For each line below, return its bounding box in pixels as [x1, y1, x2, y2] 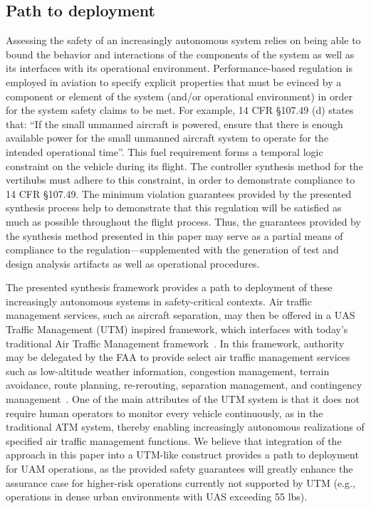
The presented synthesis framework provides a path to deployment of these [6, 280, 333, 295]
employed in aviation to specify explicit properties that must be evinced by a [6, 74, 342, 89]
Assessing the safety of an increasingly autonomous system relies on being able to [6, 33, 361, 48]
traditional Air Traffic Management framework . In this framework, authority [6, 335, 345, 350]
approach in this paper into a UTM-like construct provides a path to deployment [6, 447, 359, 462]
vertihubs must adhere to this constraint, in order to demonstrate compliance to [6, 172, 355, 187]
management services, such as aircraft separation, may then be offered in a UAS [6, 308, 355, 322]
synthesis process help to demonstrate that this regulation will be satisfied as [6, 200, 342, 215]
